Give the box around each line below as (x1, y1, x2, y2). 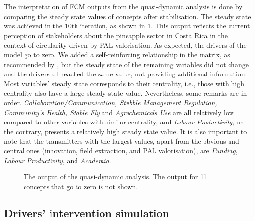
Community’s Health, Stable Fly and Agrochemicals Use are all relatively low (4, 107, 234, 117)
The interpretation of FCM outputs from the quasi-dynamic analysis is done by (4, 1, 243, 11)
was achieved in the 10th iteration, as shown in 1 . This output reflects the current (4, 21, 250, 31)
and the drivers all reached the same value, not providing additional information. (4, 69, 247, 79)
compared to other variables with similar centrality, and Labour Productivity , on (4, 117, 244, 127)
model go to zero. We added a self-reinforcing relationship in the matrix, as (4, 49, 230, 59)
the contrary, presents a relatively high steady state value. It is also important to (4, 126, 247, 136)
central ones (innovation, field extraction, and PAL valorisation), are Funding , (4, 145, 238, 155)
